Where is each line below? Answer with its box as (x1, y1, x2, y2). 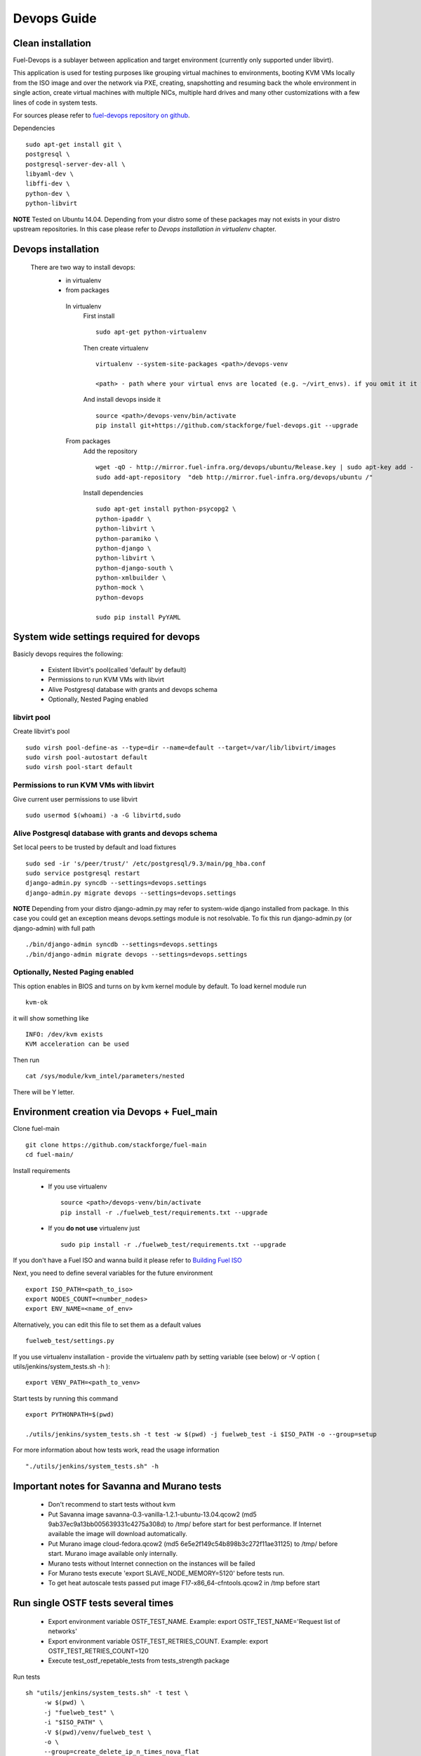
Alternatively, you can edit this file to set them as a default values (13, 1321, 201, 1329)
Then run (13, 1056, 40, 1064)
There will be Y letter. (13, 1087, 75, 1096)
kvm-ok (25, 998, 48, 1007)
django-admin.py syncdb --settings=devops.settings (25, 879, 207, 887)
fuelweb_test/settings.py (25, 1337, 115, 1345)
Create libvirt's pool (13, 727, 70, 735)
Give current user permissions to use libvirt (13, 794, 138, 804)
